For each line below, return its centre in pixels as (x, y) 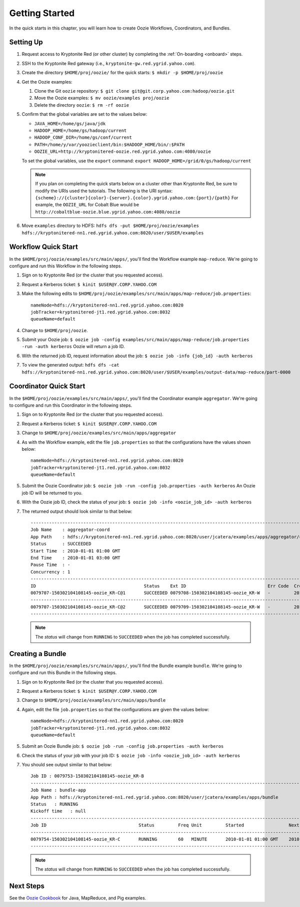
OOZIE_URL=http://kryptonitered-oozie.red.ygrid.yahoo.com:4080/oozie (122, 152)
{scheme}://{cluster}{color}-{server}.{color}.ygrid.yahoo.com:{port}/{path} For (137, 198)
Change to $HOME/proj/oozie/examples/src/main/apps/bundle (94, 700)
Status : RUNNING (54, 804)
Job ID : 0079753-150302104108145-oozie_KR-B (87, 776)
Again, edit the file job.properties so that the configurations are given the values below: (115, 709)
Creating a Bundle (38, 654)
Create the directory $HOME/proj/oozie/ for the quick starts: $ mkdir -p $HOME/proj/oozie (122, 73)
